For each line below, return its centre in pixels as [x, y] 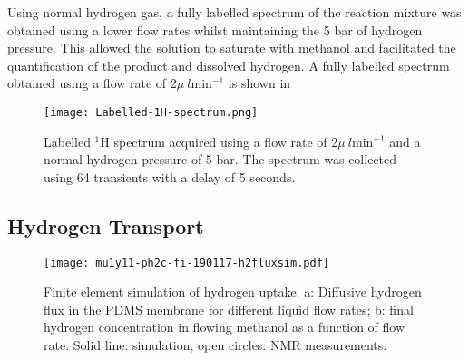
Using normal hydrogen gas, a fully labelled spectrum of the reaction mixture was [234, 12]
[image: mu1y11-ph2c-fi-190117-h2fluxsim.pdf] [186, 263]
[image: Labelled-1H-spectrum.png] [151, 112]
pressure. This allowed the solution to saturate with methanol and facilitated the [232, 48]
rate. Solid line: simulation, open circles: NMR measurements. [215, 345]
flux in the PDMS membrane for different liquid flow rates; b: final [229, 309]
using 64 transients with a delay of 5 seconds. [170, 176]
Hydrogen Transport [106, 225]
